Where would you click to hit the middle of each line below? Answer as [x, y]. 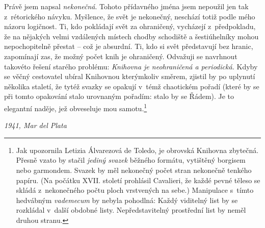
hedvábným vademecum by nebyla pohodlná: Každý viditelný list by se [127, 200]
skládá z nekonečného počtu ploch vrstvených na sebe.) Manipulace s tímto [135, 190]
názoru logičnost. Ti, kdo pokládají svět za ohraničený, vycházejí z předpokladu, [130, 26]
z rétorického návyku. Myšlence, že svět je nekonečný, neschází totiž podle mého [130, 16]
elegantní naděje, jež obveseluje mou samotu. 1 [76, 107]
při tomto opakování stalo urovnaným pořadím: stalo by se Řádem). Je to [119, 96]
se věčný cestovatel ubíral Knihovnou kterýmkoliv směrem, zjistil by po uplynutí [130, 76]
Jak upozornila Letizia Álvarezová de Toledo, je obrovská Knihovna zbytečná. [137, 150]
